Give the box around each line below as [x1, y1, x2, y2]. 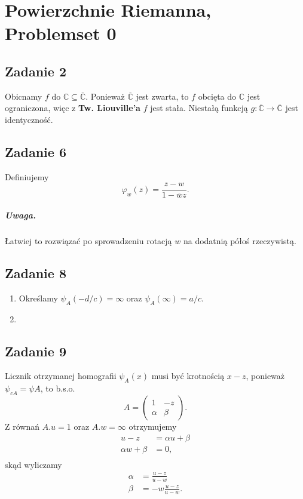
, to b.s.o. [40, 382, 75, 395]
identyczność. [5, 113, 53, 125]
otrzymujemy [128, 420, 177, 432]
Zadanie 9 [5, 341, 66, 360]
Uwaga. [5, 209, 36, 221]
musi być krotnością [151, 369, 225, 382]
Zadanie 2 [5, 61, 66, 80]
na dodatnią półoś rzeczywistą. [183, 234, 296, 247]
